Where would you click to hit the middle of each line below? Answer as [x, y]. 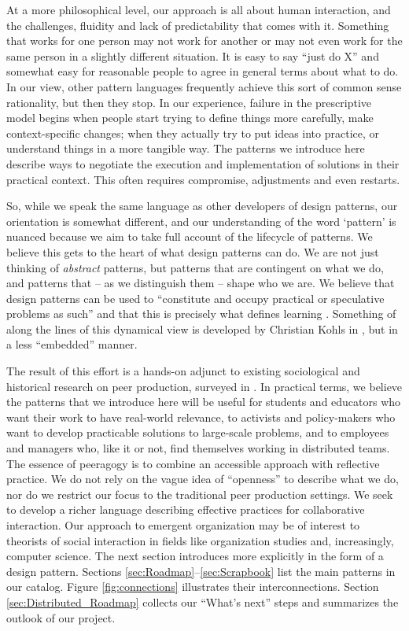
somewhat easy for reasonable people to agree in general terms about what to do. [203, 71]
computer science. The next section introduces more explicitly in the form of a [195, 556]
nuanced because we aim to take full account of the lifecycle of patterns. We [190, 236]
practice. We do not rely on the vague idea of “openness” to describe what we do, [203, 479]
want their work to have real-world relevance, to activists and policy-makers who [201, 417]
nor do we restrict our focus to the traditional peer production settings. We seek [200, 494]
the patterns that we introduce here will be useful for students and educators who [204, 402]
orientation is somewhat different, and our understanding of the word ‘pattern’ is [201, 221]
